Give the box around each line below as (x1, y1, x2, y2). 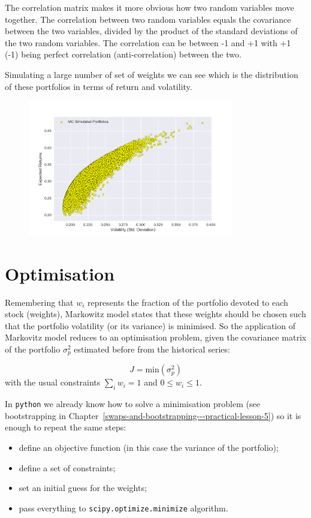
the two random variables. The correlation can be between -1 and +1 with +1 (5, 36, 291, 49)
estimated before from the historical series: (74, 342, 230, 355)
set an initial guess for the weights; (19, 481, 147, 494)
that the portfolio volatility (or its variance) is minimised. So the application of (5, 319, 295, 332)
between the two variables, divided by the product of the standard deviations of (5, 25, 298, 37)
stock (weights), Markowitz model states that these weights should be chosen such (5, 308, 306, 320)
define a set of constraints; (19, 461, 116, 474)
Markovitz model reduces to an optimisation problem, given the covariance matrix (5, 331, 307, 344)
